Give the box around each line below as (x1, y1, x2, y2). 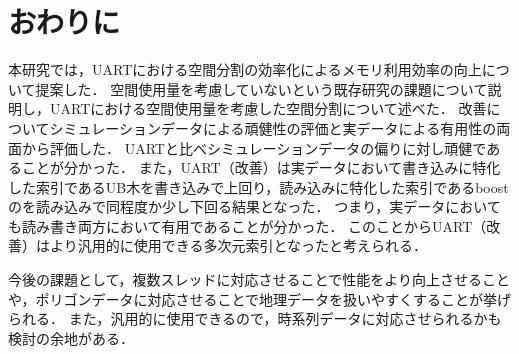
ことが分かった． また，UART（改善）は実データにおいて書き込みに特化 (21, 157, 501, 178)
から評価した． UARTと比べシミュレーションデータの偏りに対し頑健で (21, 137, 487, 158)
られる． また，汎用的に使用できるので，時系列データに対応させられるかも (8, 308, 502, 329)
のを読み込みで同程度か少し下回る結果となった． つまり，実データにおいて (8, 196, 501, 217)
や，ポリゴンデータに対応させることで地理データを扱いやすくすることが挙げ (8, 288, 512, 309)
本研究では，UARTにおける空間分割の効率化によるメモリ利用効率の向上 (8, 59, 482, 80)
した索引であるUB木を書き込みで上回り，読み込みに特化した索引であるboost (8, 176, 509, 197)
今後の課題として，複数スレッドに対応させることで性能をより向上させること (8, 269, 510, 290)
